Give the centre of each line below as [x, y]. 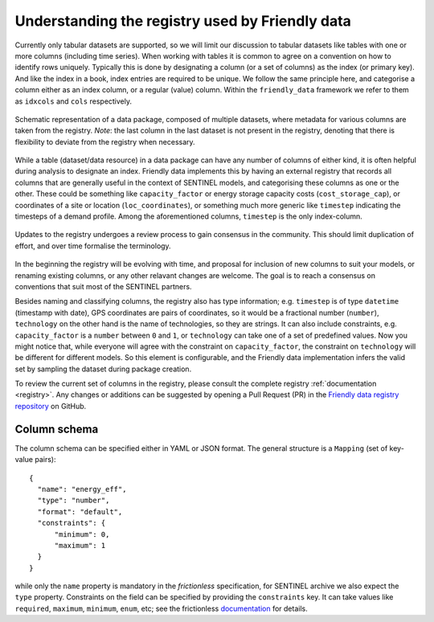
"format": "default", [80, 512]
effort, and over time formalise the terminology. [93, 246]
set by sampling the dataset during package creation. [103, 369]
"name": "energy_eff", [82, 489]
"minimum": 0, [82, 534]
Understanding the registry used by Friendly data [183, 21]
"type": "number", [74, 501]
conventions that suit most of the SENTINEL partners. [103, 286]
